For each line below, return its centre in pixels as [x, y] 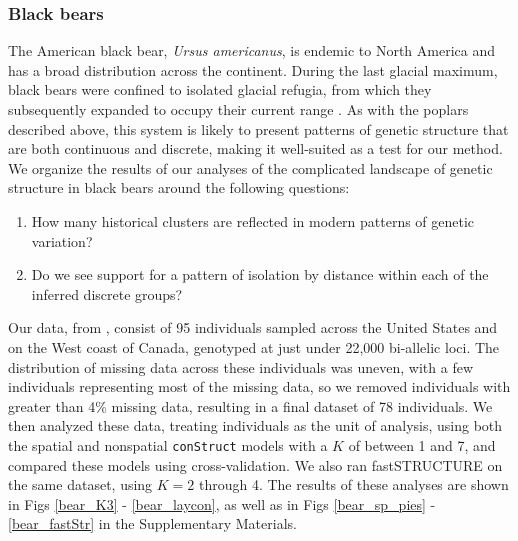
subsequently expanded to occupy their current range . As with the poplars [238, 109]
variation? [62, 240]
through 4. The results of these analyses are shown [353, 484]
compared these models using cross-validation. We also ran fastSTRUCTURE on [255, 464]
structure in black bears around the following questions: [179, 187]
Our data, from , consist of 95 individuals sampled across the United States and [253, 327]
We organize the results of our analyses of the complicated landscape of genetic [250, 167]
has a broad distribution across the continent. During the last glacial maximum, [253, 69]
